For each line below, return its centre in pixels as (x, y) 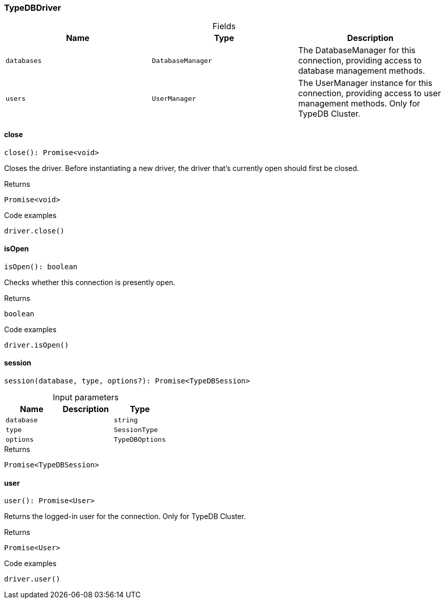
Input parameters (86, 397)
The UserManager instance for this (365, 83)
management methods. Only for (359, 104)
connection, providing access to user (369, 93)
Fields (224, 26)
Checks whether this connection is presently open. (90, 282)
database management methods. (361, 71)
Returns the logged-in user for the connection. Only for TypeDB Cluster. (125, 516)
